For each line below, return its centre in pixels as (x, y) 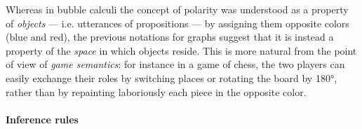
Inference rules (42, 119)
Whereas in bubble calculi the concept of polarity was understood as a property (177, 9)
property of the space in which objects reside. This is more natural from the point (181, 50)
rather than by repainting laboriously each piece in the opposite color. (156, 91)
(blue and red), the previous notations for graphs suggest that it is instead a (170, 37)
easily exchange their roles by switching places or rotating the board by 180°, (172, 77)
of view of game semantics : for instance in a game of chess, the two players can (175, 64)
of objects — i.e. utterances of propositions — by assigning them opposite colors (177, 23)
